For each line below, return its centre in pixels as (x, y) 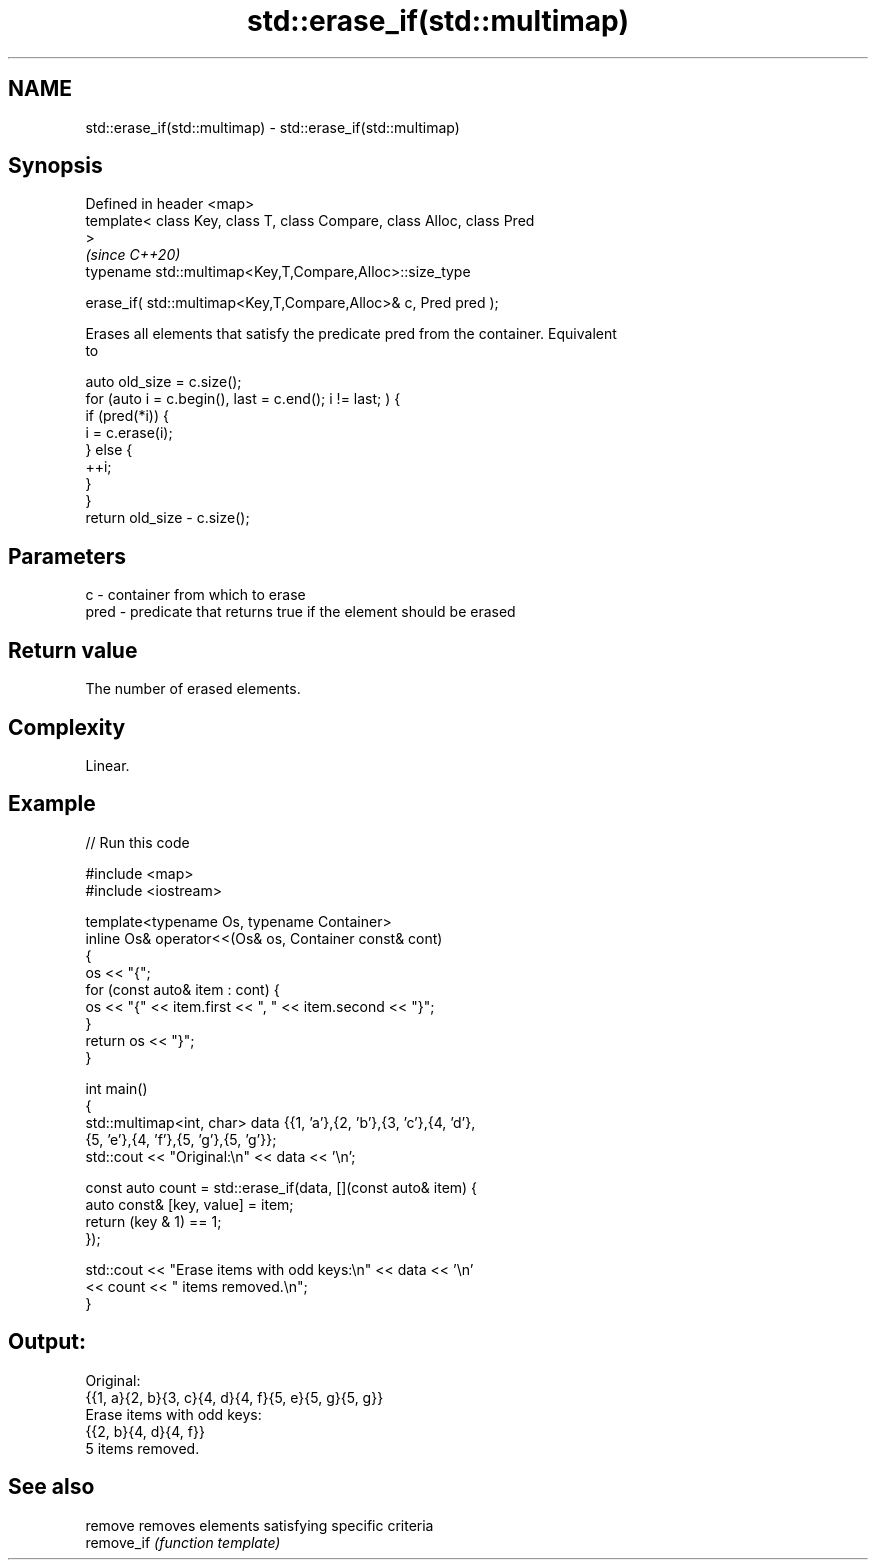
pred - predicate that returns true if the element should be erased (300, 612)
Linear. (107, 765)
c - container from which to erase (195, 595)
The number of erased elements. (193, 689)
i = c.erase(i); (129, 433)
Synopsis (55, 166)
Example (52, 804)
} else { (109, 450)
